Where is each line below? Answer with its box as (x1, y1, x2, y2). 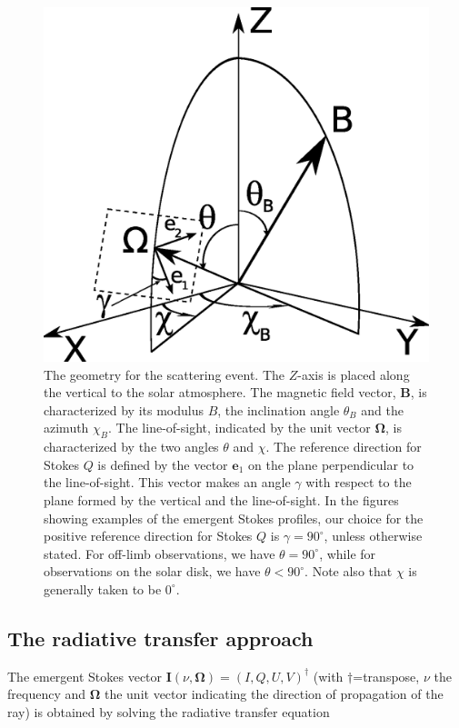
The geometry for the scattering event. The (44, 364, 284, 384)
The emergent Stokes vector (7, 666, 163, 685)
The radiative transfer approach (7, 623, 314, 652)
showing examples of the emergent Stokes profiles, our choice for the (44, 508, 424, 527)
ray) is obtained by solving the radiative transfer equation (7, 702, 330, 721)
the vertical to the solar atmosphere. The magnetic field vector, (44, 383, 396, 402)
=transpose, (353, 666, 420, 685)
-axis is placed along (297, 364, 410, 384)
